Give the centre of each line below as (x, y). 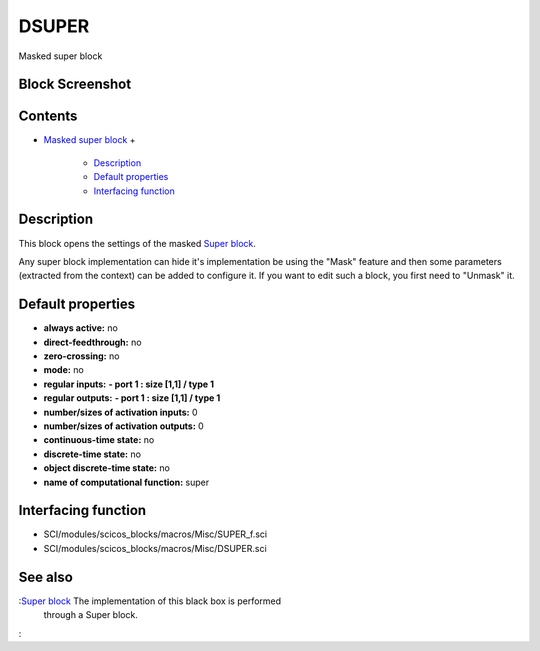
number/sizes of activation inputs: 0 (121, 412)
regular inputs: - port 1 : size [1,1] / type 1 (129, 384)
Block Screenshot (75, 84)
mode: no (63, 370)
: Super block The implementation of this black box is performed (150, 601)
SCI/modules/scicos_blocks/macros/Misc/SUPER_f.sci (155, 534)
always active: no (81, 328)
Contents (48, 116)
